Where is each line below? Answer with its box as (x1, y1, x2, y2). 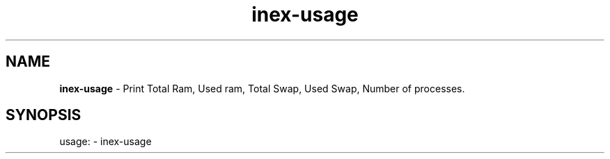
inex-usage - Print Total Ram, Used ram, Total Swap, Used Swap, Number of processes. (59, 82, 465, 94)
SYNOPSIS (6, 106, 81, 124)
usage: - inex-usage (59, 135, 152, 148)
